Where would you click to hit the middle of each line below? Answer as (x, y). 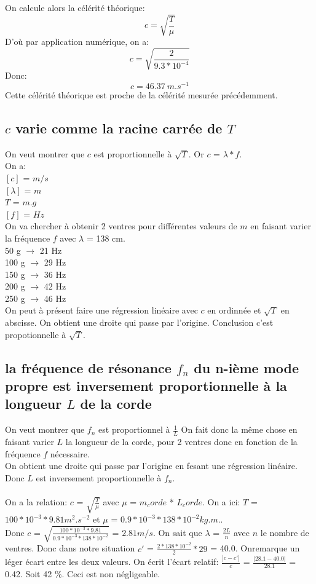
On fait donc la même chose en (239, 429)
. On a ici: (221, 502)
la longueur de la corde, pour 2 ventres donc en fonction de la (181, 442)
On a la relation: (36, 502)
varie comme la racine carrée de (119, 128)
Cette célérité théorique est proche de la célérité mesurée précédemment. (141, 94)
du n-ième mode (246, 367)
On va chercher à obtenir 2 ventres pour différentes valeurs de (121, 226)
